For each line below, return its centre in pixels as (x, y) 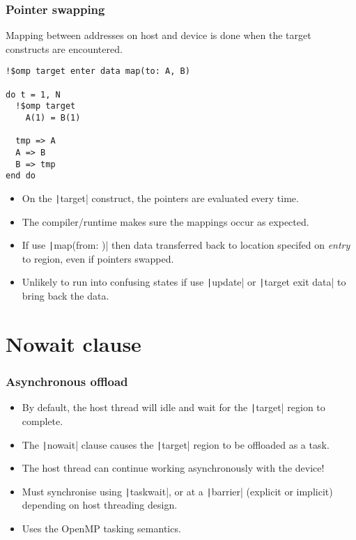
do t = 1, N (33, 94)
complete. (42, 421)
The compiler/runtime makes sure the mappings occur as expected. (165, 221)
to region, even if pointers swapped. (98, 258)
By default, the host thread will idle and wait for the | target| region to (173, 407)
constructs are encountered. (64, 48)
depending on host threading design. (100, 505)
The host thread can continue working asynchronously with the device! (173, 468)
